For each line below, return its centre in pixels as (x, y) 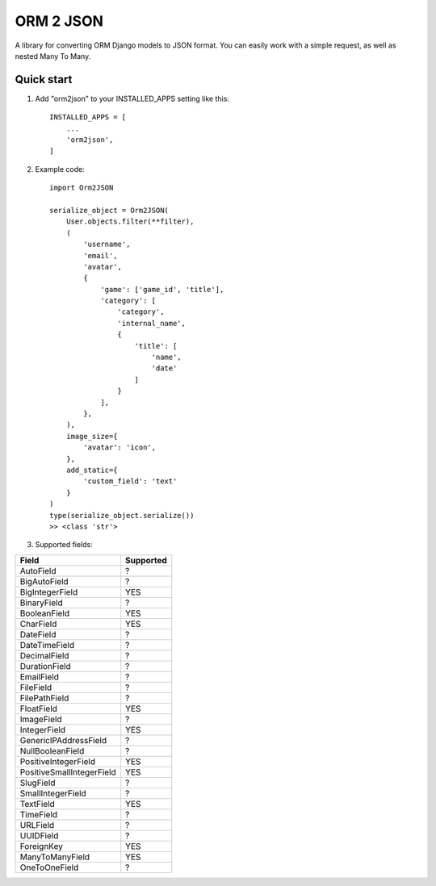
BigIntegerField (49, 591)
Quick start (44, 79)
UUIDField (39, 835)
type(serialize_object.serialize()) (122, 515)
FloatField (39, 708)
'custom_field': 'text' (130, 481)
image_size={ (92, 436)
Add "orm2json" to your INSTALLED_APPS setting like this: (132, 98)
